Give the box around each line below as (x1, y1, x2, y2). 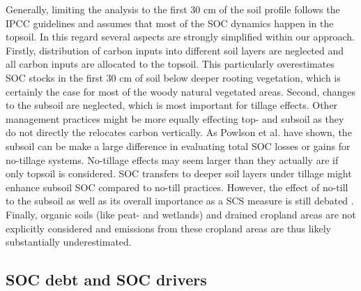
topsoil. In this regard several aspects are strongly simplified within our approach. (6, 29, 355, 44)
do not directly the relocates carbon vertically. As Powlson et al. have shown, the (6, 125, 352, 140)
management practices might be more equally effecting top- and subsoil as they (6, 111, 344, 126)
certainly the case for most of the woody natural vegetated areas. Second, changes (6, 84, 356, 98)
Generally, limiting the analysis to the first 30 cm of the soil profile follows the (6, 2, 340, 16)
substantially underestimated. (6, 234, 132, 249)
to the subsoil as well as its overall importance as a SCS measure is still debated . (6, 193, 354, 208)
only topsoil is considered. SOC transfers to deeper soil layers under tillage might (6, 166, 352, 181)
